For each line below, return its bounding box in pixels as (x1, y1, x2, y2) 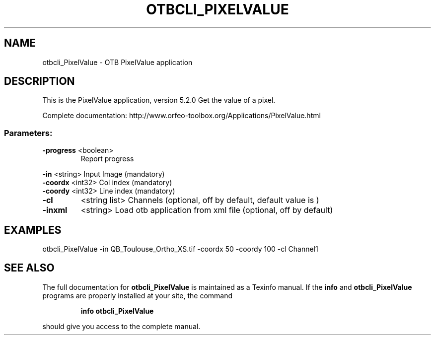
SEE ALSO (4, 262, 55, 274)
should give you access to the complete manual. (42, 322, 201, 331)
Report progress (80, 154, 134, 163)
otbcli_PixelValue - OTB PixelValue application (42, 58, 193, 67)
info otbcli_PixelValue (80, 306, 154, 315)
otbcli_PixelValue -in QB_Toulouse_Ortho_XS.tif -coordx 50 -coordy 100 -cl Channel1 (42, 245, 318, 254)
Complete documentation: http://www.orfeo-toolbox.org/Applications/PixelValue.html (42, 111, 321, 120)
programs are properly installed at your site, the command (42, 291, 233, 300)
